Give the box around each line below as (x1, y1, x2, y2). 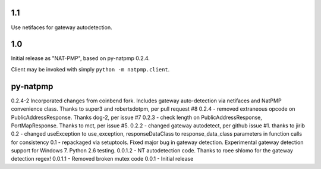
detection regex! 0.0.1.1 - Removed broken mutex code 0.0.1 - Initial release (11, 155, 194, 162)
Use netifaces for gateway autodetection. (11, 24, 112, 31)
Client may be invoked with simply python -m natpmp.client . (11, 65, 170, 73)
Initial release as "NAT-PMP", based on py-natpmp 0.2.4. (11, 55, 150, 62)
